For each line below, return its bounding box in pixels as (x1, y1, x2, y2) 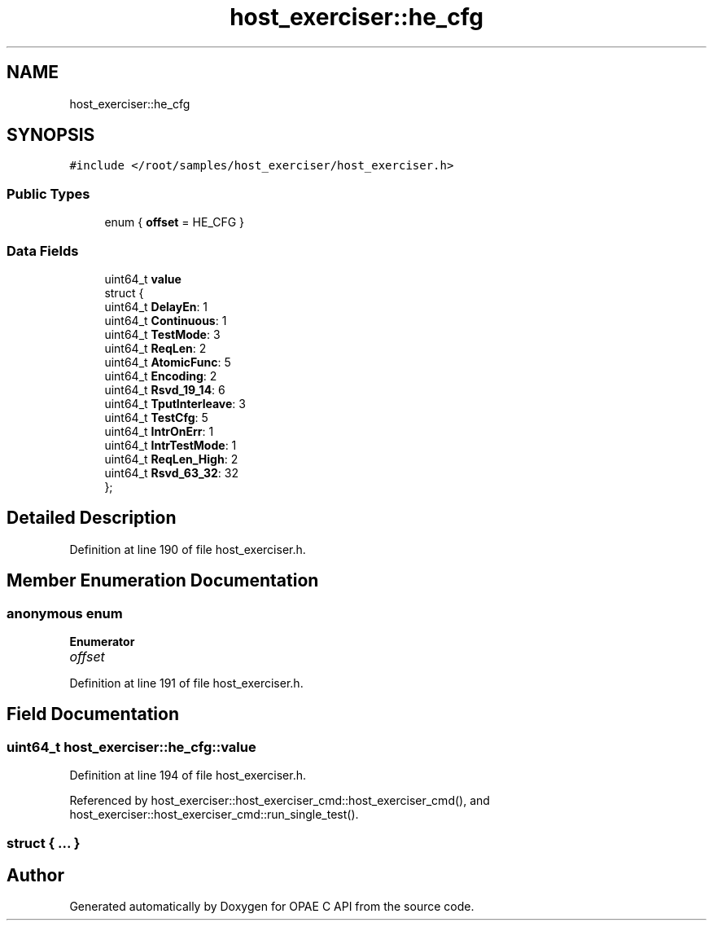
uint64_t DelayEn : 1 (104, 299, 208, 314)
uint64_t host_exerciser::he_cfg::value (7, 738, 256, 755)
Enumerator (69, 635, 135, 648)
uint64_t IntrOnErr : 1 (104, 424, 214, 438)
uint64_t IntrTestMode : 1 (104, 437, 237, 452)
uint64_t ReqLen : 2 (104, 340, 207, 355)
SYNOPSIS (7, 125, 95, 146)
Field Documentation (7, 704, 179, 725)
